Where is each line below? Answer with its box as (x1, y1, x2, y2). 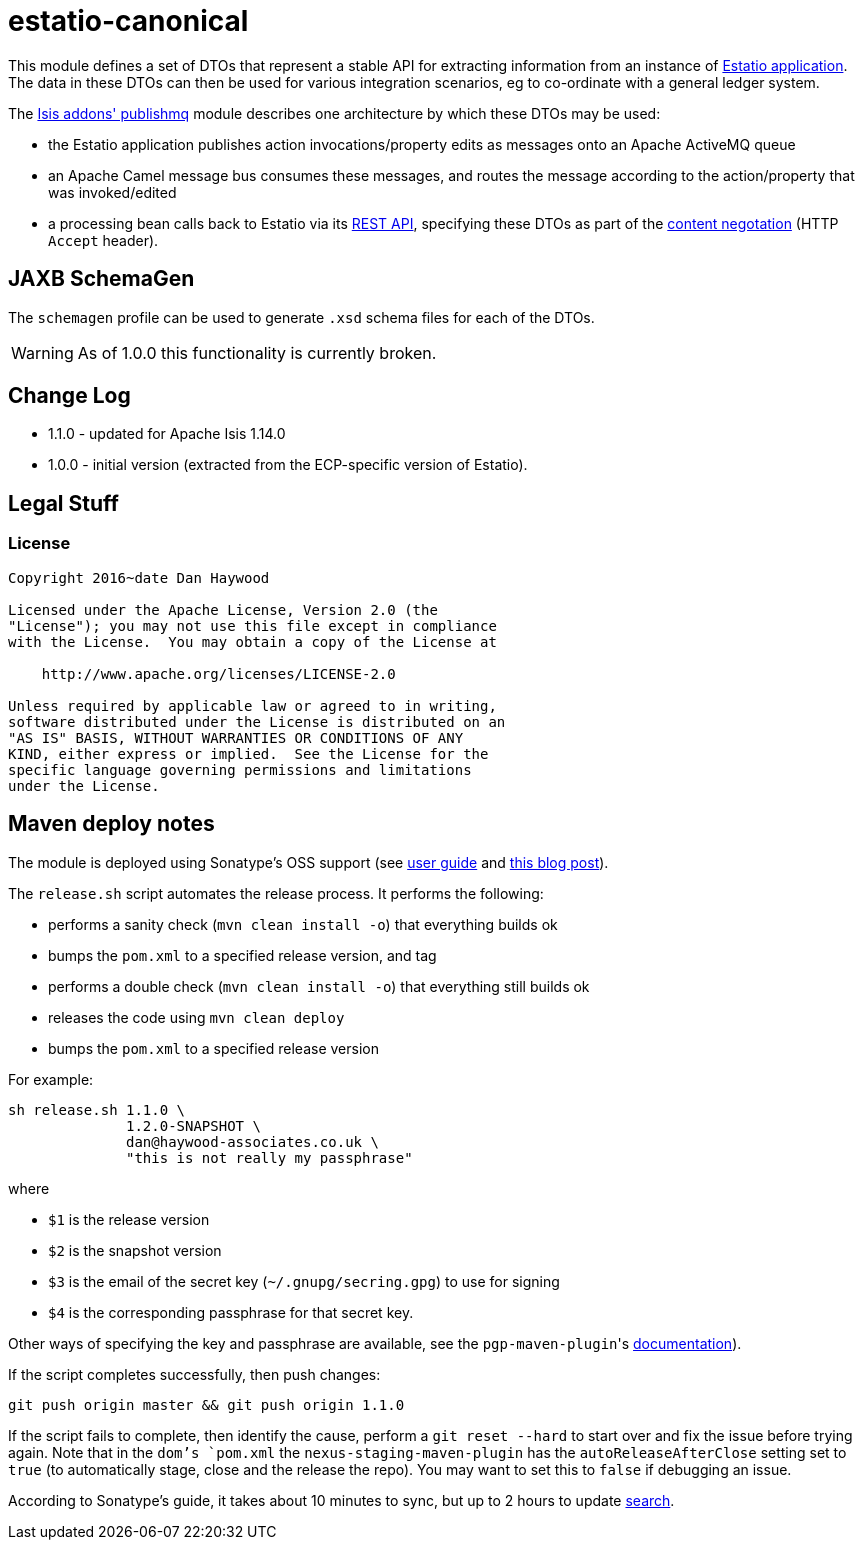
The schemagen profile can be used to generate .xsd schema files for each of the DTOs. (8, 308, 595, 326)
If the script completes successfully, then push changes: (8, 1365, 381, 1383)
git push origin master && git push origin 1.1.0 (8, 1396, 405, 1413)
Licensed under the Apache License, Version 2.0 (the (8, 601, 438, 618)
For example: (8, 1070, 94, 1088)
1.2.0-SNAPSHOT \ (126, 1117, 261, 1134)
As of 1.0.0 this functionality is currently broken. (77, 342, 437, 363)
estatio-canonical (8, 4, 249, 38)
